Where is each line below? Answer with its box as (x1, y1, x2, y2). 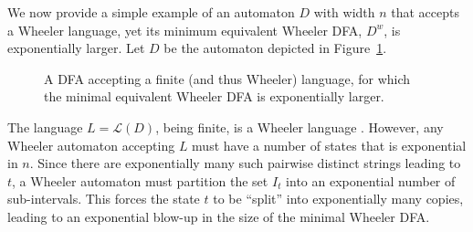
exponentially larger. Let (7, 38, 145, 58)
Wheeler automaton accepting (7, 135, 175, 154)
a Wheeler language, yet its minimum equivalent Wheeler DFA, (7, 20, 363, 39)
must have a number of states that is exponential (192, 135, 467, 154)
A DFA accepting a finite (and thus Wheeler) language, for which (44, 69, 411, 88)
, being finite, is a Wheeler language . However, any (155, 117, 444, 136)
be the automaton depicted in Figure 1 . (163, 38, 387, 58)
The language (7, 117, 83, 136)
